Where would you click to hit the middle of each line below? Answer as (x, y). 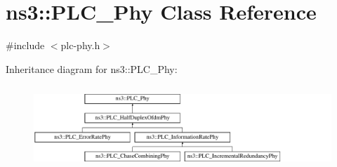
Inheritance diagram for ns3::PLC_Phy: (92, 68)
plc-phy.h (80, 45)
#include (25, 45)
